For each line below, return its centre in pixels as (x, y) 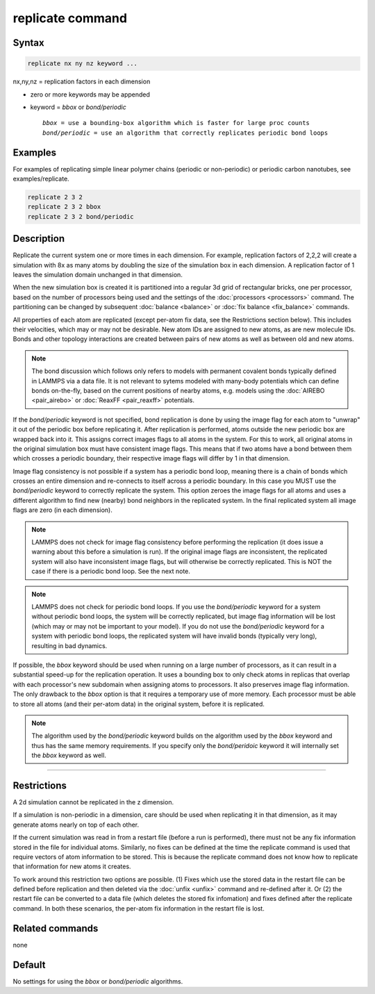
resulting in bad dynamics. (69, 645)
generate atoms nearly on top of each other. (76, 825)
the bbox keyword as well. (69, 755)
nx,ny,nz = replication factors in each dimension (82, 82)
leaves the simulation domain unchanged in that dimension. (98, 275)
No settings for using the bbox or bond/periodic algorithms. (98, 981)
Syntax (28, 43)
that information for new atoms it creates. (72, 867)
